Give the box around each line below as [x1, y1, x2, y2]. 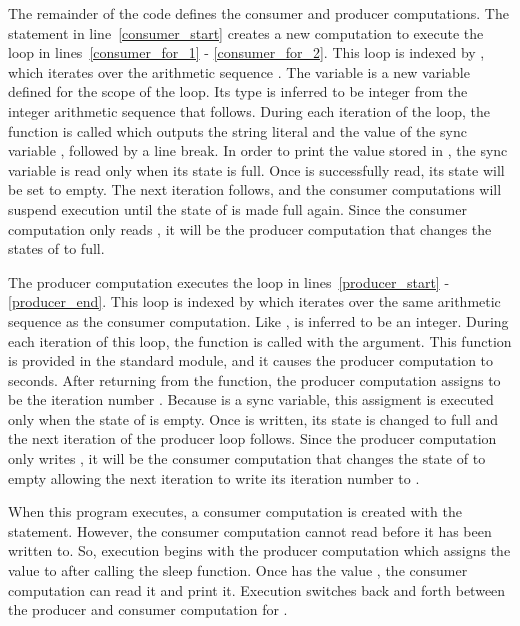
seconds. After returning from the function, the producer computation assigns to [8, 369, 501, 390]
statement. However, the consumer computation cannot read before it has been [8, 520, 492, 541]
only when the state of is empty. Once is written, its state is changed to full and [8, 408, 499, 429]
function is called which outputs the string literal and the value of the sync [8, 120, 467, 141]
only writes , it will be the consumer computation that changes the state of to [8, 448, 486, 469]
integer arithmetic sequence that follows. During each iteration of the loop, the [8, 100, 490, 121]
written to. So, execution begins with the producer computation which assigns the [8, 540, 511, 561]
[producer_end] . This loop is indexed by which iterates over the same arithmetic [8, 291, 501, 312]
